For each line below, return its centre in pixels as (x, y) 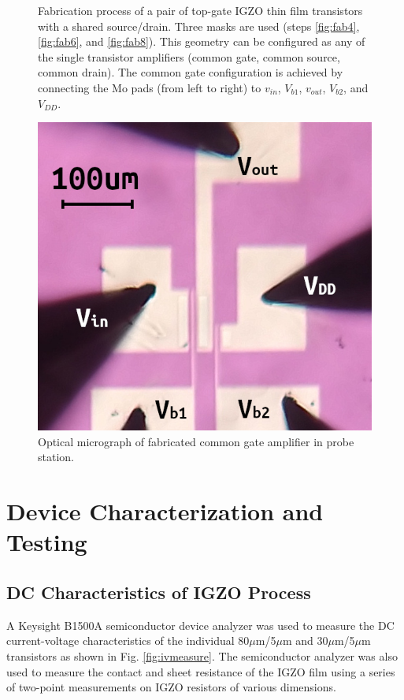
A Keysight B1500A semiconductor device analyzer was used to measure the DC (200, 625)
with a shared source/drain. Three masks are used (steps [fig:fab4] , (199, 26)
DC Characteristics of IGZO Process (159, 592)
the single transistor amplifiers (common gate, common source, (189, 56)
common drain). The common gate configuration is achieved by (191, 72)
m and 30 (305, 640)
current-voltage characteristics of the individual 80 (128, 640)
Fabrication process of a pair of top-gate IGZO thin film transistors (200, 10)
